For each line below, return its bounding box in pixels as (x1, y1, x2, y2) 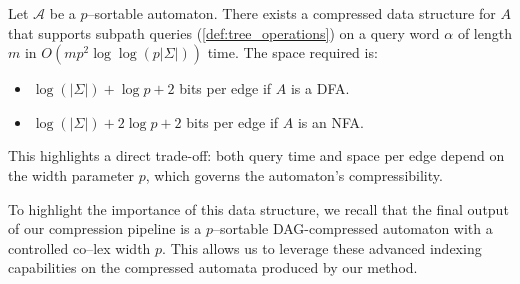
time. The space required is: (207, 42, 378, 63)
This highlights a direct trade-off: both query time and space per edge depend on (8, 145, 505, 166)
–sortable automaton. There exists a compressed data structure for (87, 3, 496, 23)
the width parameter (8, 164, 135, 185)
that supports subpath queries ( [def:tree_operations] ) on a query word (8, 22, 440, 43)
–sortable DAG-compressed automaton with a (212, 218, 493, 239)
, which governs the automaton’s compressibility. (145, 164, 443, 185)
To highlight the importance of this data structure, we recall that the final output (8, 198, 509, 219)
